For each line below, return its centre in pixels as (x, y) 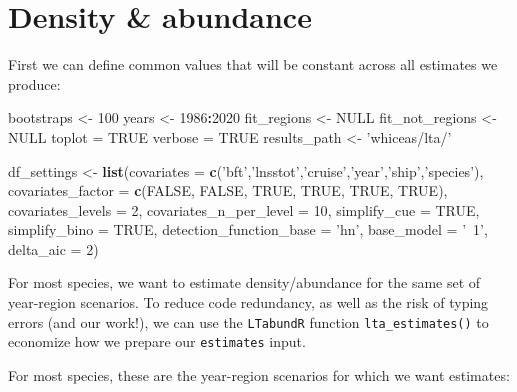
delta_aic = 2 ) (53, 248)
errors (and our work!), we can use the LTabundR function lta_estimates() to (248, 321)
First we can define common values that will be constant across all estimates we (253, 64)
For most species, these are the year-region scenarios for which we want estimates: (259, 374)
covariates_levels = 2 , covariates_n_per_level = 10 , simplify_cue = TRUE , (244, 209)
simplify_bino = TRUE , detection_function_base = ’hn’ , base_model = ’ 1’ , (248, 229)
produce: (34, 83)
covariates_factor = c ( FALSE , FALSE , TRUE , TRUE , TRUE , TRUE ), (228, 190)
